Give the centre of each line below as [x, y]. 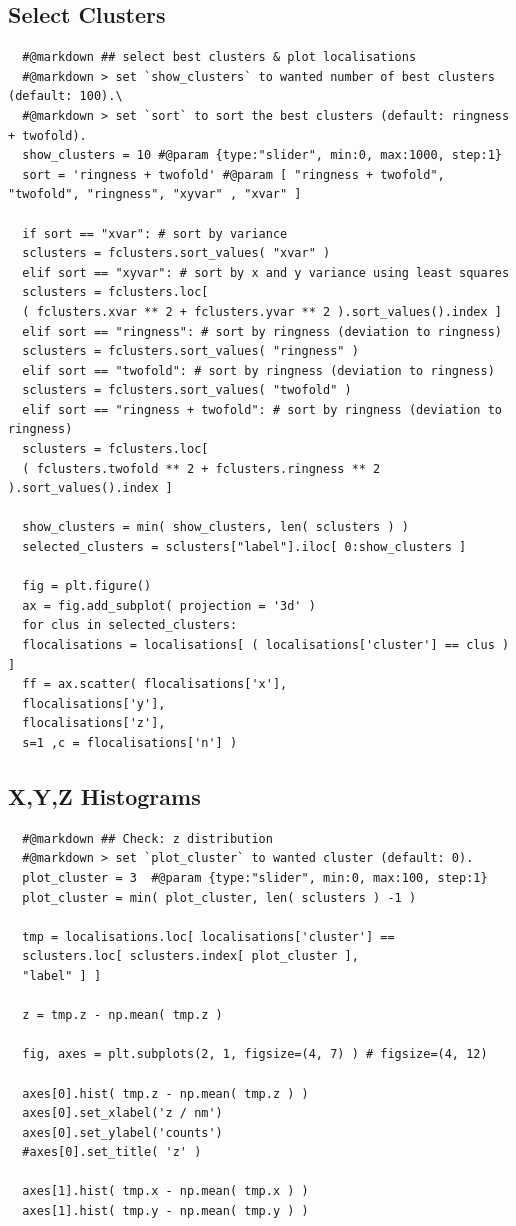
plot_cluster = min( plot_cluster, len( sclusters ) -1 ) [219, 897]
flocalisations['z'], [94, 723]
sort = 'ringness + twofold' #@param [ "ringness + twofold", [233, 174]
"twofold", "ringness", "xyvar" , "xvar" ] [155, 194]
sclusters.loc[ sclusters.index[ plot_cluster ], [190, 956]
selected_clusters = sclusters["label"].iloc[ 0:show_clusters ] [244, 547]
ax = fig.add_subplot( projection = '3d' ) [169, 605]
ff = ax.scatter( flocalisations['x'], [155, 684]
